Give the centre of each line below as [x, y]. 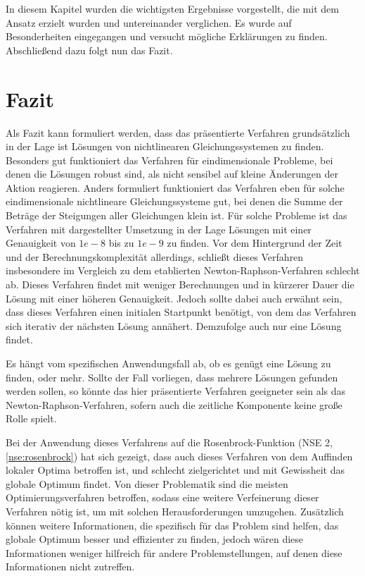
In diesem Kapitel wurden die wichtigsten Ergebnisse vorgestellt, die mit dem [172, 8]
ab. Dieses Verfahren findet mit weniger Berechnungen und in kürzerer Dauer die [180, 284]
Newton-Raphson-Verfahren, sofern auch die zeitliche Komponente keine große [174, 404]
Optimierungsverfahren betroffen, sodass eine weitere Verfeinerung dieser [162, 497]
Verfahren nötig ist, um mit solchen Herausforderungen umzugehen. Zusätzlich [175, 511]
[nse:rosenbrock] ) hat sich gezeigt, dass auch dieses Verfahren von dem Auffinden [179, 456]
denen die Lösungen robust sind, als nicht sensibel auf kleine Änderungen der [172, 174]
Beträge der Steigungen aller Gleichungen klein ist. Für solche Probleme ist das [177, 215]
